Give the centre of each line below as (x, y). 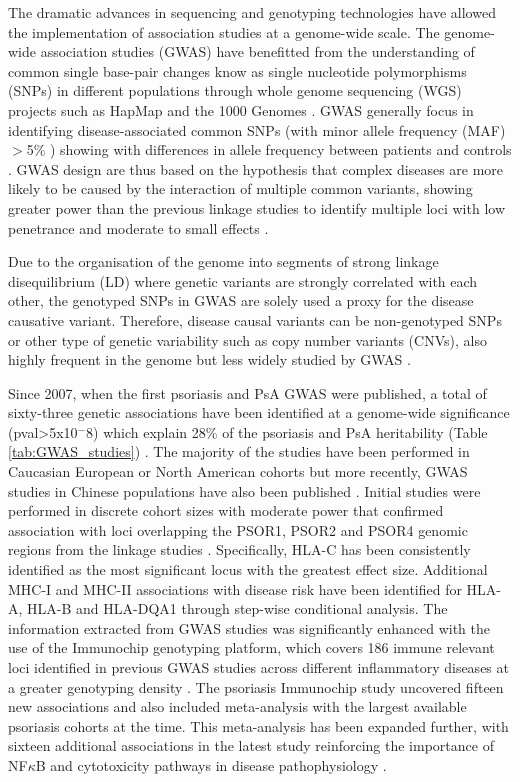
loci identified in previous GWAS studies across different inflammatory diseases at (258, 667)
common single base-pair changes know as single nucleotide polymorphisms (237, 70)
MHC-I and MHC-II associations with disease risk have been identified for (235, 588)
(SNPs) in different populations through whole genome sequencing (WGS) (235, 90)
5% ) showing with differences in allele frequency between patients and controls (269, 149)
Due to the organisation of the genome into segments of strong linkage (223, 261)
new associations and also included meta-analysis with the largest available (237, 706)
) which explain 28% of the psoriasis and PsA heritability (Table (290, 431)
